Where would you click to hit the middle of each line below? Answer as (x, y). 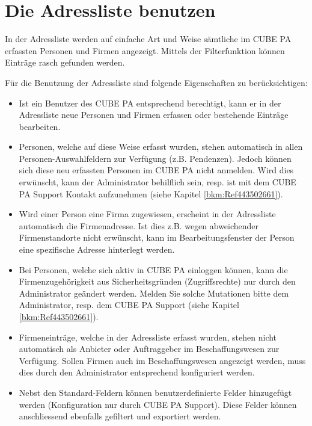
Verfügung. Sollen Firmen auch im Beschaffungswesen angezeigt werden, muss (162, 360)
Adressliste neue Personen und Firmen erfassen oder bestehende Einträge (154, 115)
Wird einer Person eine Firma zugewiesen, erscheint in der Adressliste (147, 214)
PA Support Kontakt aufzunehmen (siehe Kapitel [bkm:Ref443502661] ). (151, 193)
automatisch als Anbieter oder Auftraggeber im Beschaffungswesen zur (149, 349)
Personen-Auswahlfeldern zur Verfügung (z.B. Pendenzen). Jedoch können (155, 158)
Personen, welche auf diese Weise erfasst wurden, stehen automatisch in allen (161, 147)
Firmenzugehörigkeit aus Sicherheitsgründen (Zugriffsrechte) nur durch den (157, 281)
